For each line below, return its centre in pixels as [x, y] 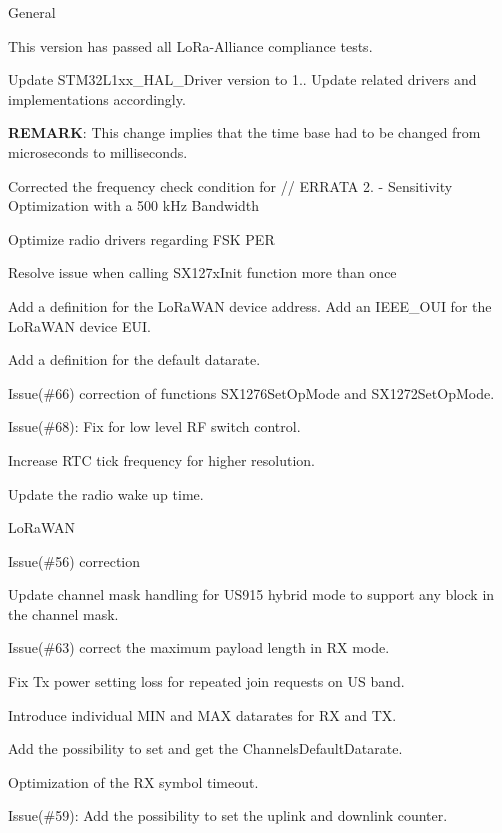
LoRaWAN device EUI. [79, 325]
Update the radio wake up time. [106, 493]
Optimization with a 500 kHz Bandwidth [134, 205]
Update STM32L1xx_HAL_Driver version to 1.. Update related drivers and [242, 79]
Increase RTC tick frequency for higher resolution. [161, 459]
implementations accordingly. [97, 98]
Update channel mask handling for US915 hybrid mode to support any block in [251, 594]
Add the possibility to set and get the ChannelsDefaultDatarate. [205, 748]
